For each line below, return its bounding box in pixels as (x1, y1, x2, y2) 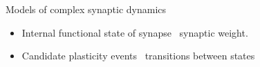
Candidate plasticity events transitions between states (21, 48, 255, 63)
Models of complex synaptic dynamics (6, 2, 167, 16)
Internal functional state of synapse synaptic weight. (21, 25, 248, 39)
